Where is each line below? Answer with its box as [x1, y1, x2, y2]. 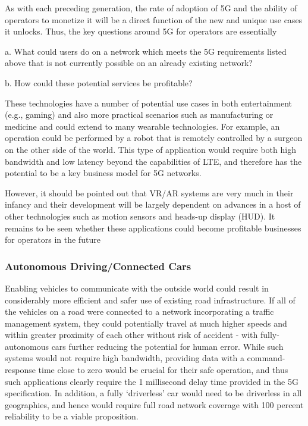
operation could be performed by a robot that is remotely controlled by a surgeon [5, 131, 303, 144]
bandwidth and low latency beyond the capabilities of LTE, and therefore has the [5, 155, 302, 167]
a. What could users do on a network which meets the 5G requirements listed [5, 45, 287, 57]
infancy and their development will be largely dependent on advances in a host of [5, 198, 301, 211]
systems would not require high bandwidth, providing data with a [5, 352, 244, 364]
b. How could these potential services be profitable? [5, 76, 193, 89]
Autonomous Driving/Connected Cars [5, 258, 191, 273]
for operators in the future [5, 233, 100, 246]
